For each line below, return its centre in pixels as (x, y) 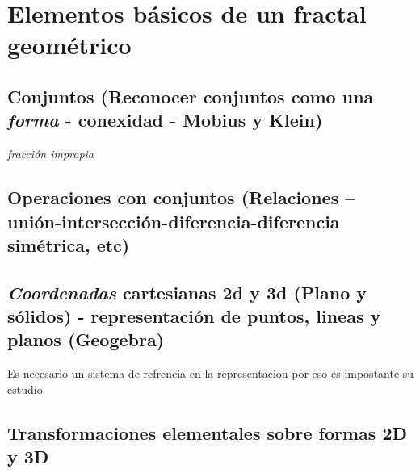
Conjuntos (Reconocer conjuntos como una (191, 96)
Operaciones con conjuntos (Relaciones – (181, 197)
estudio (25, 389)
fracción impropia (51, 154)
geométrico (69, 45)
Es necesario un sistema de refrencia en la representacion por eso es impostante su (211, 373)
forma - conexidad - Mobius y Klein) (165, 120)
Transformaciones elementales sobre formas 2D (208, 432)
